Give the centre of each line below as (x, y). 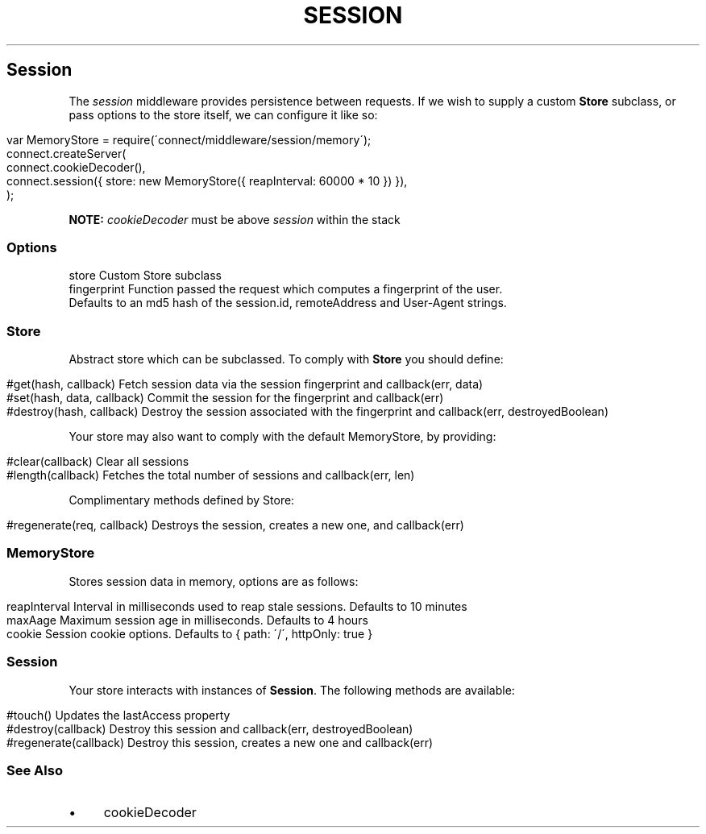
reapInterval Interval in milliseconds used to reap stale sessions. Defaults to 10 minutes (237, 606)
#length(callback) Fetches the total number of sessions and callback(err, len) (211, 475)
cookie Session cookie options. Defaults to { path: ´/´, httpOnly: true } (190, 633)
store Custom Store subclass (145, 276)
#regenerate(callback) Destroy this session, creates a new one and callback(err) (220, 742)
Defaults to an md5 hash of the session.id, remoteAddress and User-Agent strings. (288, 303)
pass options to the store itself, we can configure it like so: (223, 114)
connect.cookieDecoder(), (76, 167)
